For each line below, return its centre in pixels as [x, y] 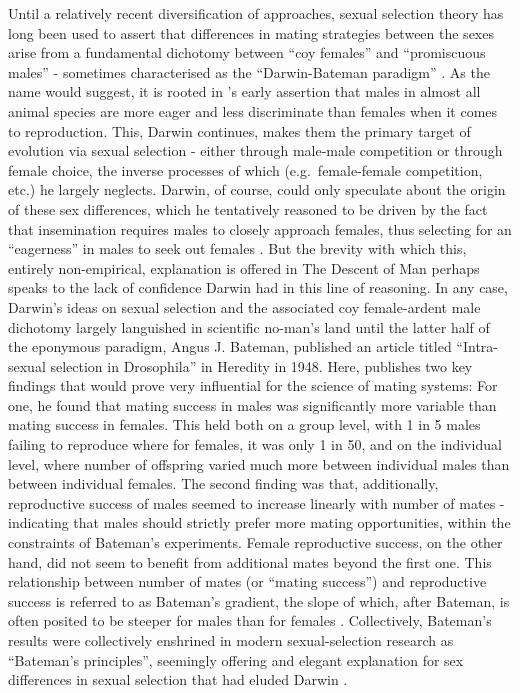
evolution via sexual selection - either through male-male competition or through [255, 150]
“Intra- [477, 346]
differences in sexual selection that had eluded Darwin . [178, 679]
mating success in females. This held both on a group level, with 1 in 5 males [244, 424]
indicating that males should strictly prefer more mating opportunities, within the [259, 522]
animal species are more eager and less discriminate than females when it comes [253, 110]
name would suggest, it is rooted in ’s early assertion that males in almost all [244, 91]
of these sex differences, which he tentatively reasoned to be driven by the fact [248, 208]
